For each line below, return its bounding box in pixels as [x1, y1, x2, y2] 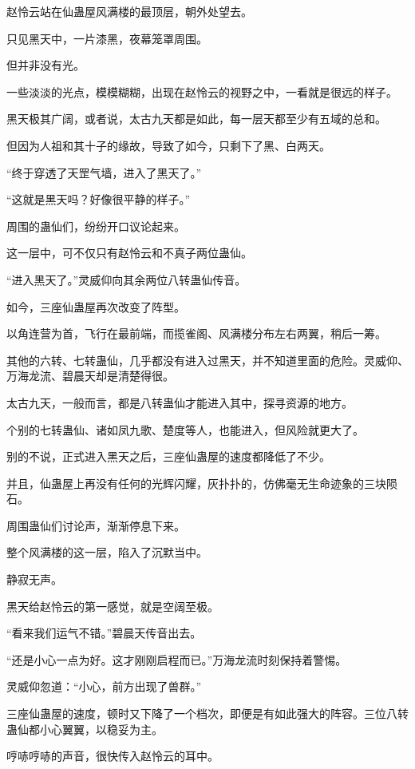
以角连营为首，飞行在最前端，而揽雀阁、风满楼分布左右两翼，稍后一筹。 [6, 325, 386, 342]
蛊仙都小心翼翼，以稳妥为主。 [6, 720, 163, 737]
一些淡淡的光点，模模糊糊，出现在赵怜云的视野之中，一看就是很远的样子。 [6, 83, 397, 100]
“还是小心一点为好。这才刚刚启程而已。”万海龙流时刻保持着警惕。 [6, 651, 347, 668]
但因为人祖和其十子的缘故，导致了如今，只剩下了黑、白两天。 [6, 137, 330, 153]
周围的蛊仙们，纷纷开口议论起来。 [6, 217, 185, 234]
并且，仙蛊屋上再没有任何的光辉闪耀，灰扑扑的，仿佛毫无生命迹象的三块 [6, 474, 386, 491]
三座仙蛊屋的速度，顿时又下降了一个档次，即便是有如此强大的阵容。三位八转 [6, 705, 409, 722]
